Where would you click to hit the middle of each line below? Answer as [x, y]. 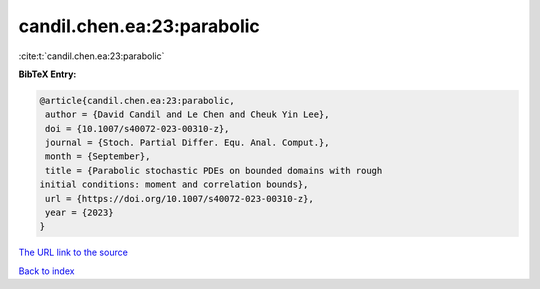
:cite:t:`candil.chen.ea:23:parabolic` [91, 56]
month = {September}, [98, 156]
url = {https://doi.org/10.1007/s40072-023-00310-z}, [179, 198]
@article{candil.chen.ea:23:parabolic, [137, 100]
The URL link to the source [73, 252]
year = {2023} [79, 213]
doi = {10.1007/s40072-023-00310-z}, [137, 128]
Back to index [46, 271]
